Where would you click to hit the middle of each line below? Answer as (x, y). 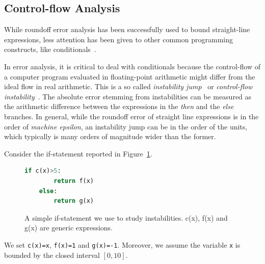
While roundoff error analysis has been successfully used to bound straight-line (127, 29)
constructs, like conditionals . (50, 49)
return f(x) (74, 181)
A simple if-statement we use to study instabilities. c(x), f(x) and (126, 217)
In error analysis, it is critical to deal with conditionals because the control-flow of (132, 66)
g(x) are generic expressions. (69, 228)
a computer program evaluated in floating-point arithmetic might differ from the (130, 76)
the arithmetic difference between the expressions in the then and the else (119, 106)
